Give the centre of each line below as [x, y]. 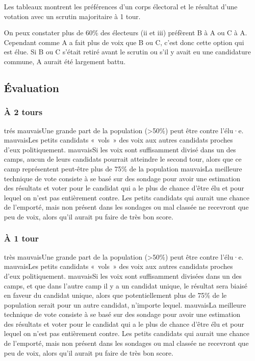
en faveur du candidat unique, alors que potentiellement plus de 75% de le [115, 295]
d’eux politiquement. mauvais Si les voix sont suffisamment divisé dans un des [120, 149]
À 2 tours [23, 112]
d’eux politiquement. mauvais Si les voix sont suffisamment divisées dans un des [123, 276]
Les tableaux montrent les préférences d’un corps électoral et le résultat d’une [121, 6]
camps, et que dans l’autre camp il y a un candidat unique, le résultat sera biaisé [126, 285]
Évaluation [32, 87]
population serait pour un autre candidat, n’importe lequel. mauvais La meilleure [125, 304]
